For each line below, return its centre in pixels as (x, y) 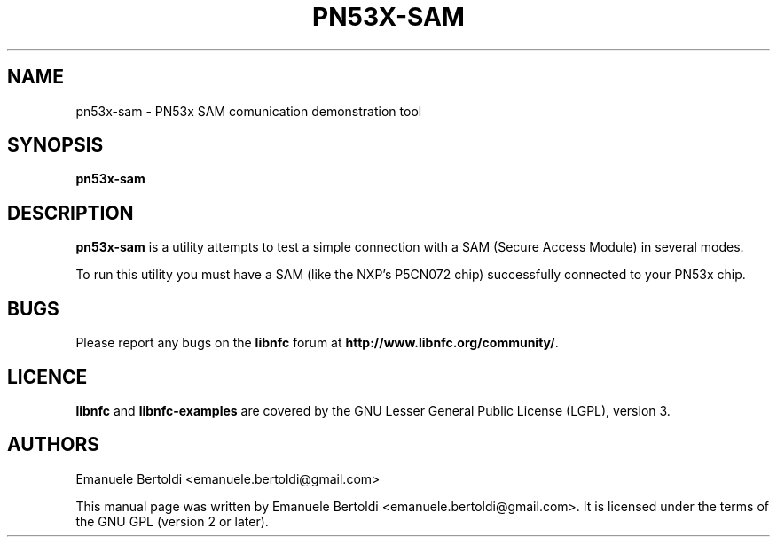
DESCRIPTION (71, 213)
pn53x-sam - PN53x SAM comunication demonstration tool (249, 111)
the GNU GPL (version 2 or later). (172, 521)
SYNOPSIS (55, 145)
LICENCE (47, 377)
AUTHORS (54, 445)
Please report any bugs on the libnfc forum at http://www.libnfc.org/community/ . (317, 343)
